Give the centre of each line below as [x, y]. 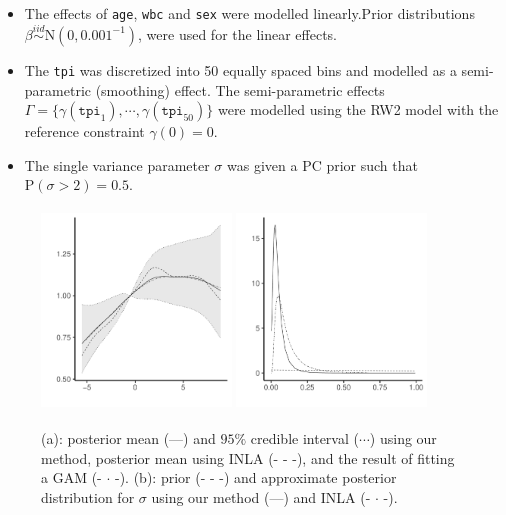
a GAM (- [71, 477]
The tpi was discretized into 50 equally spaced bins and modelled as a [240, 69]
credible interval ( [304, 438]
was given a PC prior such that [322, 164]
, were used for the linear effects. [238, 33]
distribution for [88, 496]
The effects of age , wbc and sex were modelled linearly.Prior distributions [249, 13]
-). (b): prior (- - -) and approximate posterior [255, 477]
